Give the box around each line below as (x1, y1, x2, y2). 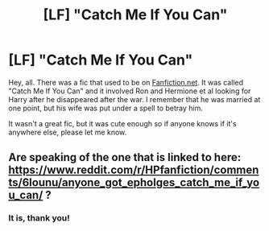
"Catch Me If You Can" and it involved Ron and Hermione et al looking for (8, 86, 251, 96)
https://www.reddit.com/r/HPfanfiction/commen (8, 163, 259, 177)
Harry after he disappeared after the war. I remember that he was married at (8, 94, 261, 104)
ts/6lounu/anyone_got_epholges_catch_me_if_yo (8, 175, 260, 190)
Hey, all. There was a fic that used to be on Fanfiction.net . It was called (8, 77, 244, 87)
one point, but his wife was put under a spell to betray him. (8, 103, 203, 113)
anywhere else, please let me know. (8, 127, 127, 137)
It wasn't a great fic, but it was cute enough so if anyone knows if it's (8, 118, 237, 128)
